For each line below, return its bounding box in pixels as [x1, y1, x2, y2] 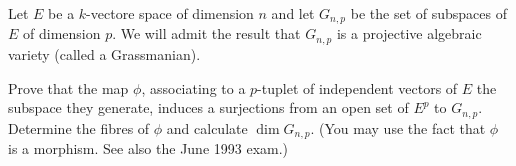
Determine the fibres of [8, 117, 150, 138]
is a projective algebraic [336, 23, 482, 44]
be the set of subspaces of [350, 3, 507, 23]
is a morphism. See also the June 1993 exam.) [8, 138, 289, 158]
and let [271, 3, 315, 23]
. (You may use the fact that [310, 117, 486, 138]
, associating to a [141, 77, 246, 98]
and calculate [166, 117, 248, 138]
